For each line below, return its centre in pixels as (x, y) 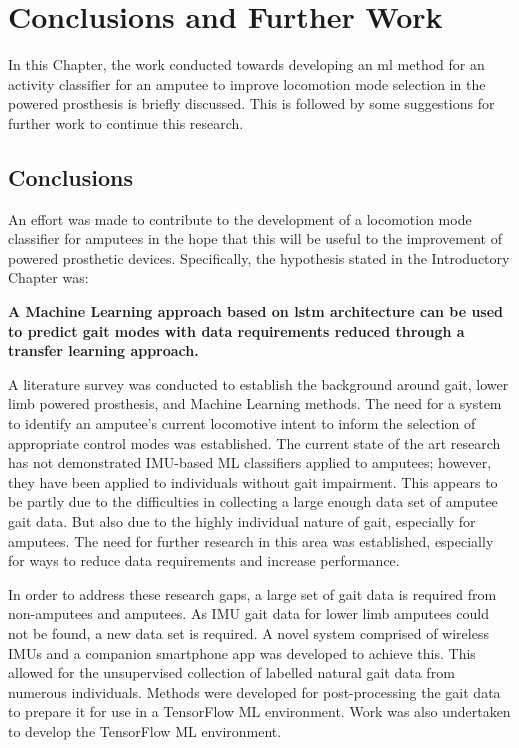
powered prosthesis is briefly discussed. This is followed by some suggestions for (251, 103)
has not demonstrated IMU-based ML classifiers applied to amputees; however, (250, 462)
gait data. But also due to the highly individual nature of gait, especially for (242, 521)
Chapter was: (48, 277)
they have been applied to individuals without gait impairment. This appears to (253, 481)
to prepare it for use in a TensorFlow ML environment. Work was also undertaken (259, 711)
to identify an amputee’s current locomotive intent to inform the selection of (242, 423)
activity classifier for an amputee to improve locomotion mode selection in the (247, 83)
